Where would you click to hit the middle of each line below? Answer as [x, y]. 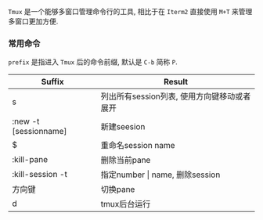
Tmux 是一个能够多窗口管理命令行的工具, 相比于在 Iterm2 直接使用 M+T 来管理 [130, 11]
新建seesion [123, 127]
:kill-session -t [40, 175]
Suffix [52, 82]
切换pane [118, 189]
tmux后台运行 [126, 204]
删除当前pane [126, 160]
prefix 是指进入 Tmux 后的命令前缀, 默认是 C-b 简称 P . [93, 62]
